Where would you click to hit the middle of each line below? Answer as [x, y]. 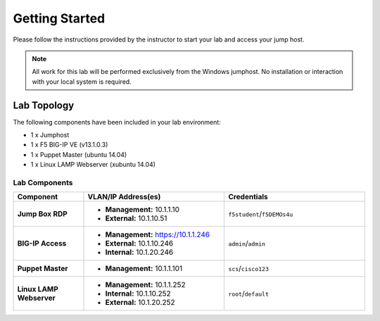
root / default [248, 294]
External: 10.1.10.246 [139, 244]
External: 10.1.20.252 [140, 303]
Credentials [248, 197]
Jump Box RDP [43, 214]
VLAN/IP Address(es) [124, 197]
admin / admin [247, 244]
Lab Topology [44, 105]
